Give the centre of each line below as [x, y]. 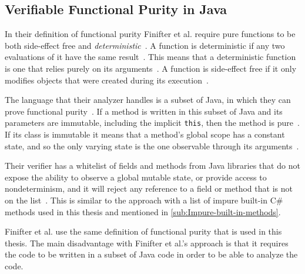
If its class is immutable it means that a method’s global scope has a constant [145, 134]
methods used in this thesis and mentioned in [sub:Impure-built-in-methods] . [143, 211]
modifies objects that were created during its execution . [107, 80]
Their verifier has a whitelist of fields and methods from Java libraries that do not [152, 166]
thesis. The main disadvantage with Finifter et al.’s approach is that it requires [147, 243]
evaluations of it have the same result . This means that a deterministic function [150, 57]
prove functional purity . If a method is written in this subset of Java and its [144, 111]
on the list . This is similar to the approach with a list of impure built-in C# [144, 200]
